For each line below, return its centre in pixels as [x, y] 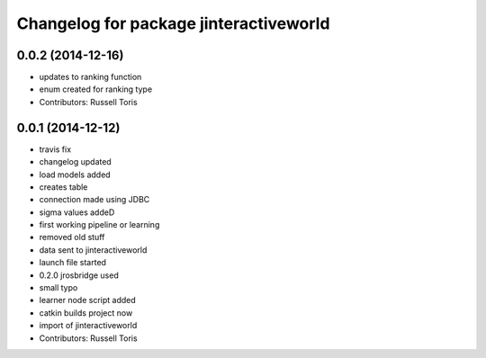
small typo [58, 288]
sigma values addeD [77, 212]
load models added [75, 175]
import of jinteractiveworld [88, 326]
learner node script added [88, 300]
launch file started [73, 263]
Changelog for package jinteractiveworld [173, 23]
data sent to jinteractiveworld [93, 250]
